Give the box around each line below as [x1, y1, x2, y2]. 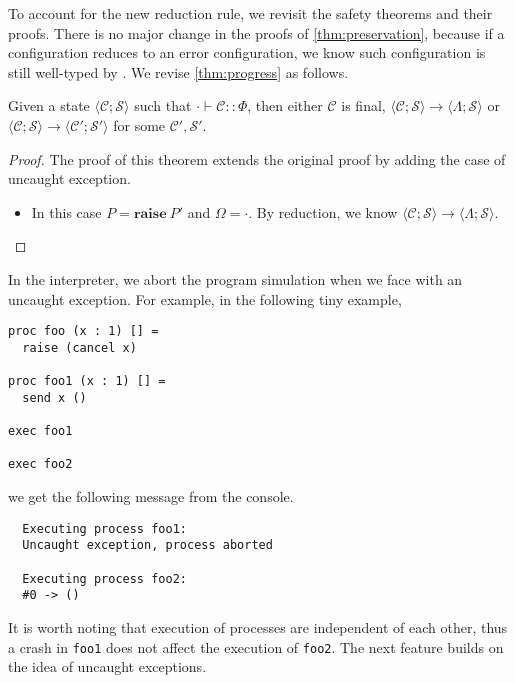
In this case [31, 201, 102, 222]
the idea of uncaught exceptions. [8, 656, 207, 677]
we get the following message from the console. [8, 486, 294, 507]
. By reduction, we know [248, 201, 398, 222]
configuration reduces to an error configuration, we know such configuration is [8, 42, 486, 63]
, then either [247, 95, 323, 116]
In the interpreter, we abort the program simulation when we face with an [8, 268, 463, 289]
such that [134, 95, 192, 116]
